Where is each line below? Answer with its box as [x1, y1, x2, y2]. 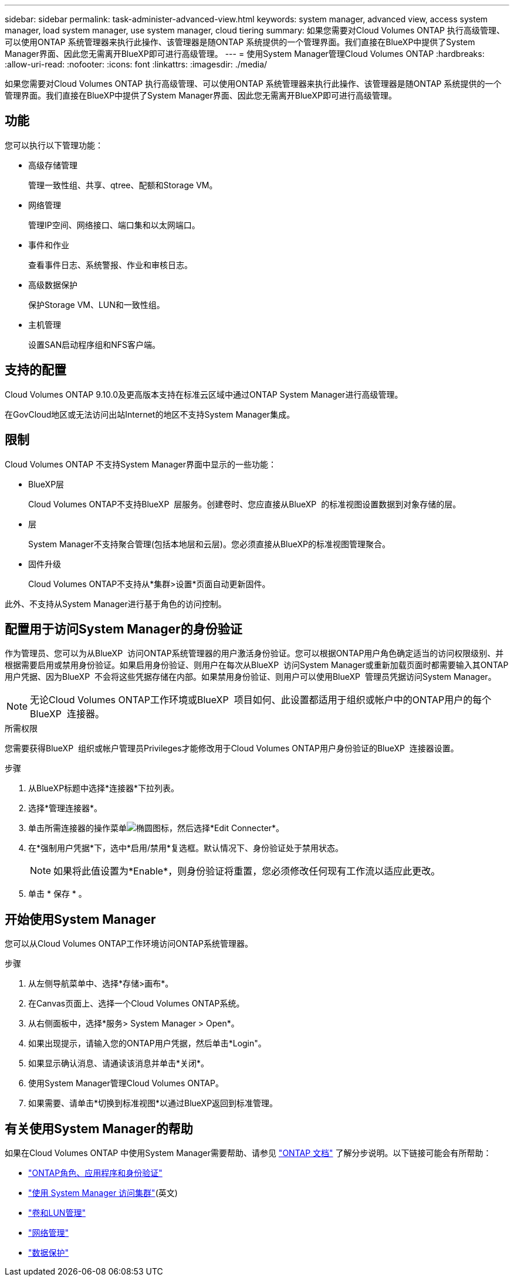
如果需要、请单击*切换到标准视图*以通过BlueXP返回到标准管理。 [28, 1098, 278, 1109]
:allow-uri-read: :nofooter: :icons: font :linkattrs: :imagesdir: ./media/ [5, 59, 268, 69]
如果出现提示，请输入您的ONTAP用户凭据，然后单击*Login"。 [28, 1038, 266, 1049]
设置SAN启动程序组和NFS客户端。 [28, 339, 160, 350]
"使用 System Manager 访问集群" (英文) [28, 1188, 178, 1198]
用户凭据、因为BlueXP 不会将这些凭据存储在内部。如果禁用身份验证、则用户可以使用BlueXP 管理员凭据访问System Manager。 [5, 672, 496, 682]
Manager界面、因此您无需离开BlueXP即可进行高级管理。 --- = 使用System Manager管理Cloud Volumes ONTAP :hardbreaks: [5, 49, 485, 59]
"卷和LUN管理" [28, 1208, 86, 1218]
